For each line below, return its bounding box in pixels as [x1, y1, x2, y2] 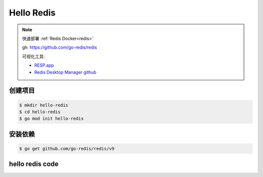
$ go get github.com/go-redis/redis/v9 [19, 146, 114, 151]
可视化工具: [22, 53, 45, 59]
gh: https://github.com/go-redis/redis [22, 44, 97, 51]
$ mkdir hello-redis [19, 102, 68, 108]
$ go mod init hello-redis [19, 116, 84, 122]
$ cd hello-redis [19, 109, 61, 114]
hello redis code [9, 160, 59, 168]
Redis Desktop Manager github [34, 69, 97, 75]
